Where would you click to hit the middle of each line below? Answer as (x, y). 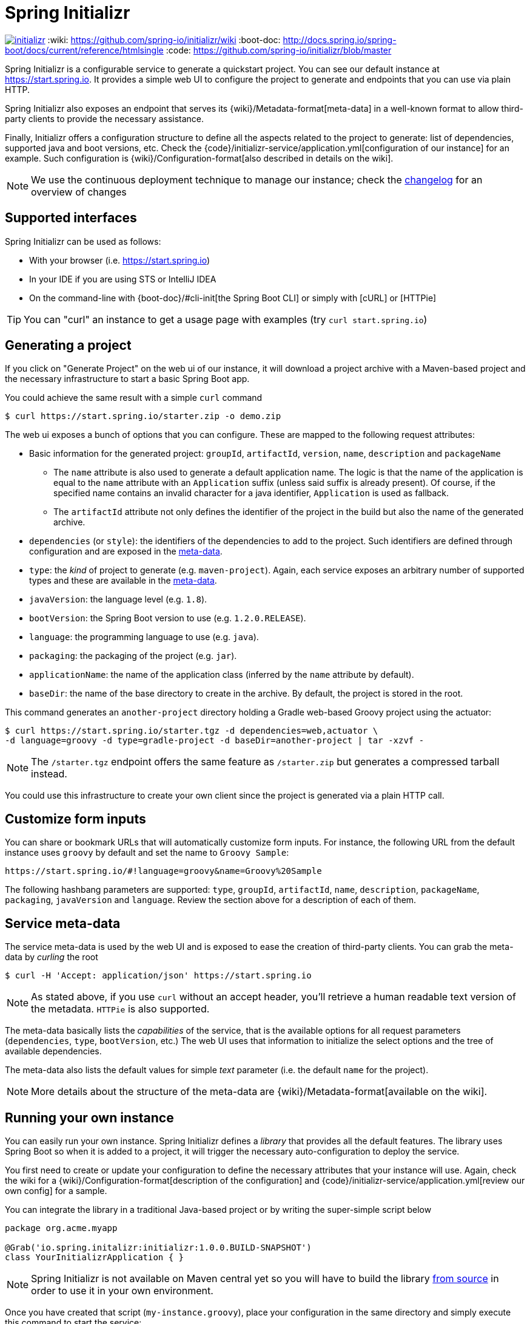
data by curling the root (52, 957)
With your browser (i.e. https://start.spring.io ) (120, 260)
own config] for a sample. (56, 1190)
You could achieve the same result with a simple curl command (134, 398)
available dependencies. (53, 1051)
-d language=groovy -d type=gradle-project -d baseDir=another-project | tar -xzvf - (215, 741)
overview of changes (79, 192)
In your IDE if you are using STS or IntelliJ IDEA (123, 279)
